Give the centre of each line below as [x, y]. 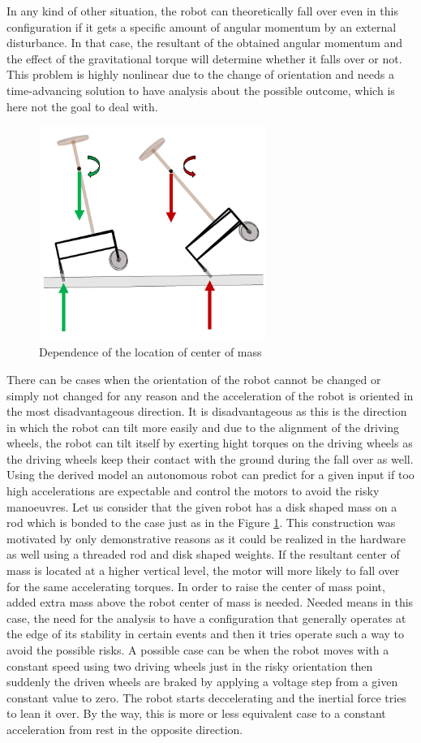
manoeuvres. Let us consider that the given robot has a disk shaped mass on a [202, 506]
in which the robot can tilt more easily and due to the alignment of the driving [203, 427]
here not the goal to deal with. [82, 106]
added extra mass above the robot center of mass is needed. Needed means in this [210, 602]
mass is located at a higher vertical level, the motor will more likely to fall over [203, 570]
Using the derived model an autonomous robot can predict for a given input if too [210, 475]
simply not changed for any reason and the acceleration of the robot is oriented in [210, 395]
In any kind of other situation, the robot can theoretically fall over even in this [202, 11]
